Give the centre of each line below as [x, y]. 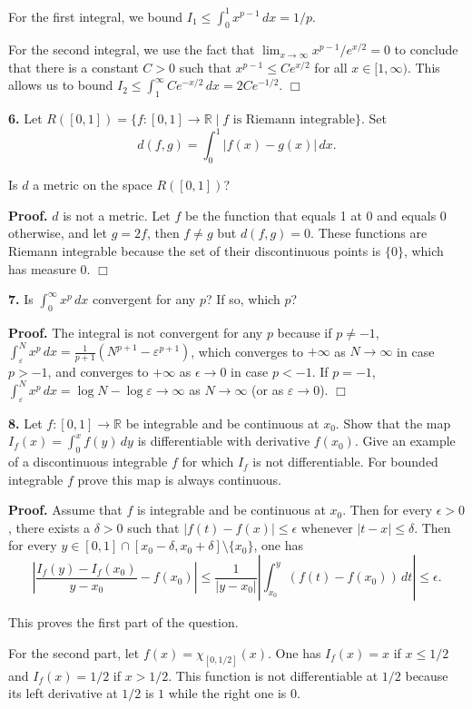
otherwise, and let [58, 233]
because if [305, 332]
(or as [268, 389]
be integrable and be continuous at [222, 423]
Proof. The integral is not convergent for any [136, 332]
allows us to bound [61, 85]
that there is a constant [74, 67]
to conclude [426, 49]
